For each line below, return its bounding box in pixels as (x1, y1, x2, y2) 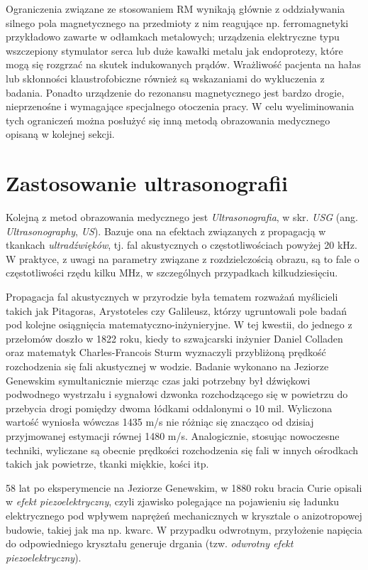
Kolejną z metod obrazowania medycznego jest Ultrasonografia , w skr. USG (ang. (6, 210, 358, 225)
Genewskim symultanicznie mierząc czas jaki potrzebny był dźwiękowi (6, 372, 311, 387)
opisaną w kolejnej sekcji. (6, 127, 115, 141)
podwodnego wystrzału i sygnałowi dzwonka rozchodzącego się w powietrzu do (6, 387, 348, 402)
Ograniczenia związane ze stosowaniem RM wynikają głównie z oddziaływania (6, 1, 345, 16)
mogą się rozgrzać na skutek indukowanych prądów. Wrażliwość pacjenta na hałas (6, 57, 361, 72)
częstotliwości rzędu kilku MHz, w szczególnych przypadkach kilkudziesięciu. (6, 265, 338, 280)
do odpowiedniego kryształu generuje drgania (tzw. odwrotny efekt (6, 536, 294, 551)
